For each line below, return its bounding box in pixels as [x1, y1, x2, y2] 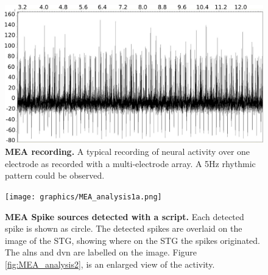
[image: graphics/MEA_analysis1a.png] [5, 192, 162, 201]
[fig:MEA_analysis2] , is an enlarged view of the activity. [5, 257, 215, 270]
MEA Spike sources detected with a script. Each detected [5, 210, 244, 223]
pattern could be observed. [5, 169, 105, 182]
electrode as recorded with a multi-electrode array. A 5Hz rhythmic [5, 157, 256, 170]
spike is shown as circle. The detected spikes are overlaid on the [5, 222, 242, 235]
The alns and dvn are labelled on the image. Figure [5, 246, 197, 259]
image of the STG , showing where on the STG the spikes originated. [5, 234, 260, 246]
